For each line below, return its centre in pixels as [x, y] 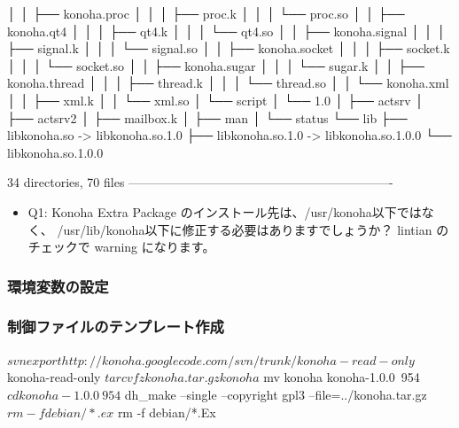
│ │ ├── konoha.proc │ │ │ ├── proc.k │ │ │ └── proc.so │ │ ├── [206, 13]
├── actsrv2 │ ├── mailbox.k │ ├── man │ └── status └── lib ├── [207, 117]
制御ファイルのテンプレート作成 [116, 327]
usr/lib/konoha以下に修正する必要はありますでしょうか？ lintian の [256, 229]
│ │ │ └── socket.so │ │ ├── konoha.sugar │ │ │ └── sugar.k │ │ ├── [216, 65]
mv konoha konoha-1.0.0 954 [342, 377]
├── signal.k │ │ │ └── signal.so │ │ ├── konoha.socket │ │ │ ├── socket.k [229, 48]
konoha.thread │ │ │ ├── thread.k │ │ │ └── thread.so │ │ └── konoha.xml [228, 83]
